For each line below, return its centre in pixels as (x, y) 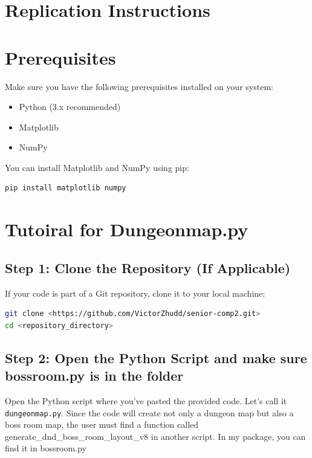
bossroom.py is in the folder (94, 376)
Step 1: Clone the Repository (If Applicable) (148, 267)
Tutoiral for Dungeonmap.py (127, 229)
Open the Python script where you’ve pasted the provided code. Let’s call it (146, 401)
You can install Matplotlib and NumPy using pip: (97, 167)
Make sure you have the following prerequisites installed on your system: (139, 86)
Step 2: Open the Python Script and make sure (156, 357)
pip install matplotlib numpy (66, 188)
